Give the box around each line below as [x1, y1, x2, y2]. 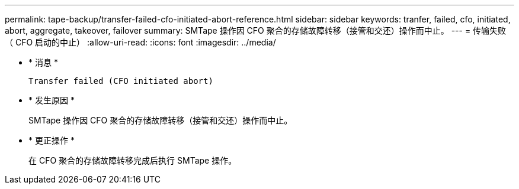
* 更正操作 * [28, 135, 75, 145]
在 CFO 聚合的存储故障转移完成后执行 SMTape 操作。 [28, 155, 237, 165]
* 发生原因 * [28, 95, 75, 105]
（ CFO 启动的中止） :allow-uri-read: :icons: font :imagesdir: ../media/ [5, 37, 276, 47]
